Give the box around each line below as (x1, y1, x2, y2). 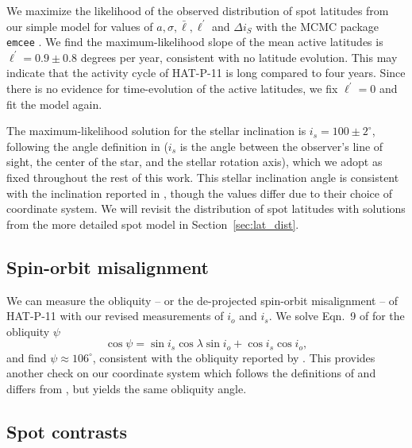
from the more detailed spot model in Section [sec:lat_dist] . (6, 215, 299, 232)
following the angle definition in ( (6, 137, 168, 154)
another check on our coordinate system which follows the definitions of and (6, 365, 376, 381)
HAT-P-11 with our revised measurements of (6, 307, 224, 324)
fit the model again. (6, 95, 102, 112)
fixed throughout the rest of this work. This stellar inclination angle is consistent (6, 169, 399, 185)
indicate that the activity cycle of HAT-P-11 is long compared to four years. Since (6, 64, 406, 81)
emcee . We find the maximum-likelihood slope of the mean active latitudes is (6, 33, 383, 50)
